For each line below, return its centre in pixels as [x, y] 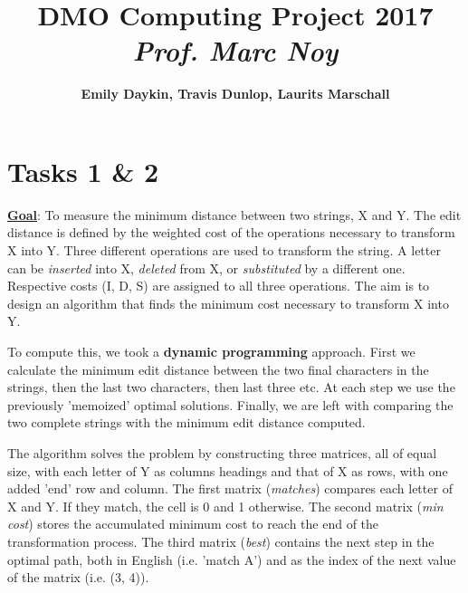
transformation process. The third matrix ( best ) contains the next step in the [221, 541]
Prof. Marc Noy [235, 51]
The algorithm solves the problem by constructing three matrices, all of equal [222, 452]
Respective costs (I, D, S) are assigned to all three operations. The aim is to [219, 286]
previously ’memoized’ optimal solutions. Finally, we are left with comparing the [230, 404]
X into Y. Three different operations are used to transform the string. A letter [224, 250]
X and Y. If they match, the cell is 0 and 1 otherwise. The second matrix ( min [225, 506]
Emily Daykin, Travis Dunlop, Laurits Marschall [235, 94]
